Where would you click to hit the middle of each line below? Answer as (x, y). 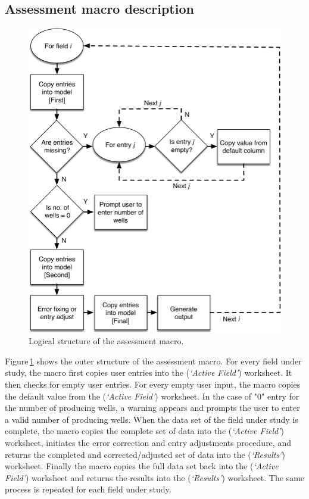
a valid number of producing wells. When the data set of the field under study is (152, 419)
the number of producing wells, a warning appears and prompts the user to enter (152, 408)
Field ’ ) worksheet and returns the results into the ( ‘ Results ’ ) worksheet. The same (155, 477)
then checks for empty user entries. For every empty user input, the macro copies (153, 384)
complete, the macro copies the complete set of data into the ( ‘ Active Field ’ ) (144, 431)
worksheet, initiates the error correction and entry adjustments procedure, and (148, 442)
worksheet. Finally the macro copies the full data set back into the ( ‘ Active (142, 466)
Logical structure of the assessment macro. (106, 341)
